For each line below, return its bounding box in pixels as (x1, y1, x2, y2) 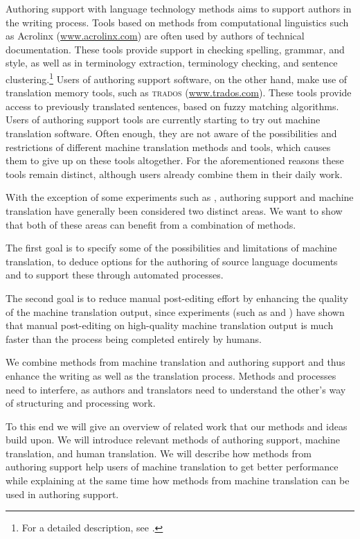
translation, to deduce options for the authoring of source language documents (6, 254, 338, 268)
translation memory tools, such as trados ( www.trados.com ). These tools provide (6, 85, 352, 100)
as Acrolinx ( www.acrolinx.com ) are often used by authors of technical (6, 28, 305, 43)
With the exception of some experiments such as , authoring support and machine (6, 190, 354, 204)
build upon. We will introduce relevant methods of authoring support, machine (6, 432, 340, 447)
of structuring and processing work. (6, 396, 156, 410)
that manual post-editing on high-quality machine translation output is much (6, 318, 334, 333)
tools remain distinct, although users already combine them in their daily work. (6, 166, 343, 181)
